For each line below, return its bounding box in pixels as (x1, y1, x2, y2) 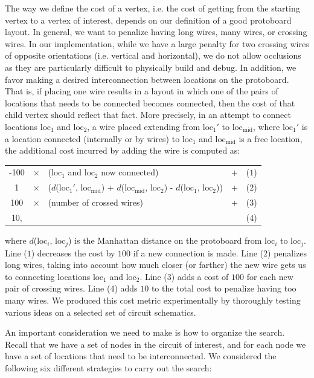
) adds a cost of (171, 270, 229, 282)
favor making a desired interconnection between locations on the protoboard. (5, 73, 289, 85)
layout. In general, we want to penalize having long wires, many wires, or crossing (5, 25, 307, 38)
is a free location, (239, 132, 303, 145)
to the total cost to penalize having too (151, 282, 296, 295)
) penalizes (268, 246, 307, 259)
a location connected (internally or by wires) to (5, 132, 180, 145)
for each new (246, 270, 293, 282)
